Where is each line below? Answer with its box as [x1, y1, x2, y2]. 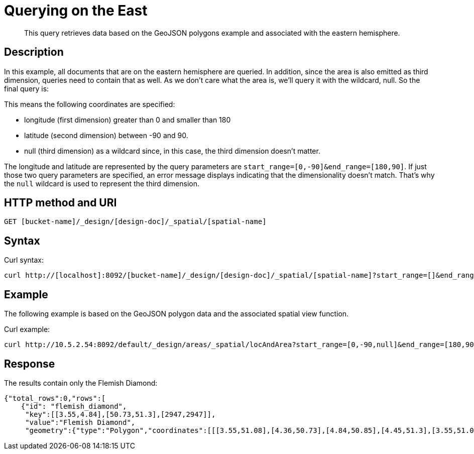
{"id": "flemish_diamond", [21, 402, 127, 410]
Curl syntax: [4, 256, 44, 265]
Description [4, 46, 64, 59]
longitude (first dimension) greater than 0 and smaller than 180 [24, 115, 231, 124]
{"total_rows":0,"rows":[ [4, 394, 106, 402]
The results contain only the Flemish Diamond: [4, 378, 158, 387]
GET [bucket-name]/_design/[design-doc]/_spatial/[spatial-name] [4, 217, 267, 226]
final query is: [4, 84, 49, 93]
